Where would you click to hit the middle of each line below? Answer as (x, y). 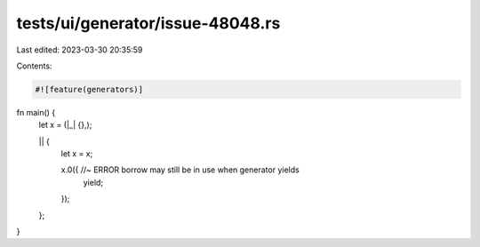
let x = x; (77, 154)
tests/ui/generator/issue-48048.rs (148, 23)
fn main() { (36, 112)
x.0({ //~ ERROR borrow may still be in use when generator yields (180, 170)
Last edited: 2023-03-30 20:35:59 (80, 50)
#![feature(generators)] (89, 89)
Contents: (34, 66)
